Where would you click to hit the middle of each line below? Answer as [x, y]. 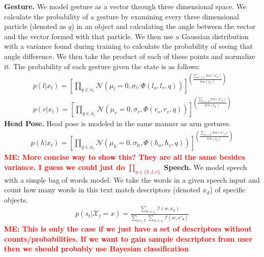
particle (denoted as [35, 26]
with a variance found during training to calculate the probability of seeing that [129, 46]
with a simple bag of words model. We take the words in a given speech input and [132, 179]
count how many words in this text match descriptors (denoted [102, 190]
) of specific [228, 190]
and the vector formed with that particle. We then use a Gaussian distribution [126, 36]
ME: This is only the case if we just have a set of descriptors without [128, 229]
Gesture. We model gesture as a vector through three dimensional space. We [125, 6]
